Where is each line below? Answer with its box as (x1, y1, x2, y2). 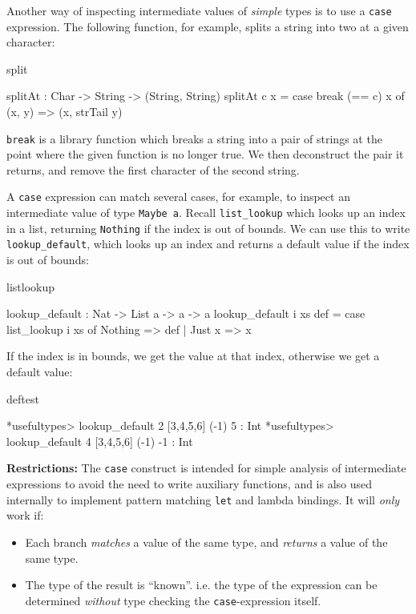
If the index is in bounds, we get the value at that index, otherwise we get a (6, 347, 380, 364)
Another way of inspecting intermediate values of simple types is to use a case (6, 2, 392, 18)
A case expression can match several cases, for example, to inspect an (6, 188, 350, 205)
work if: (6, 507, 44, 524)
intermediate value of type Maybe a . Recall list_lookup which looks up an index (6, 204, 406, 221)
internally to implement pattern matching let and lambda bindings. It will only (6, 491, 400, 508)
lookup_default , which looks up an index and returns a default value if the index (6, 235, 410, 252)
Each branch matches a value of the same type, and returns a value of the (25, 533, 388, 550)
